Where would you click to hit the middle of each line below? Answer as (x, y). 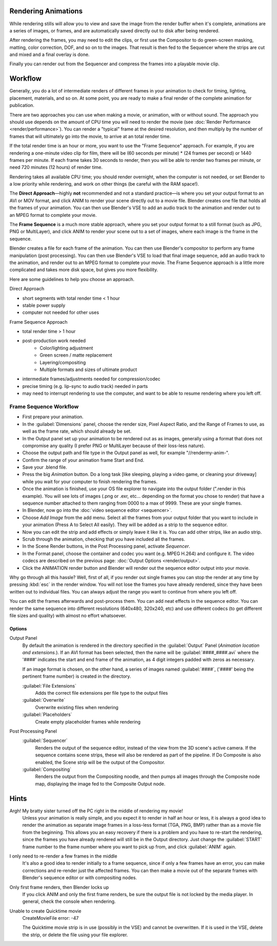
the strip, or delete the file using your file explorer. (75, 935)
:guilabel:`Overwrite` (44, 700)
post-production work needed (54, 341)
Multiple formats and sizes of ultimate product (88, 369)
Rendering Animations (46, 11)
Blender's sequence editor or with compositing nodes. (80, 878)
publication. (22, 105)
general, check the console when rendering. (69, 901)
